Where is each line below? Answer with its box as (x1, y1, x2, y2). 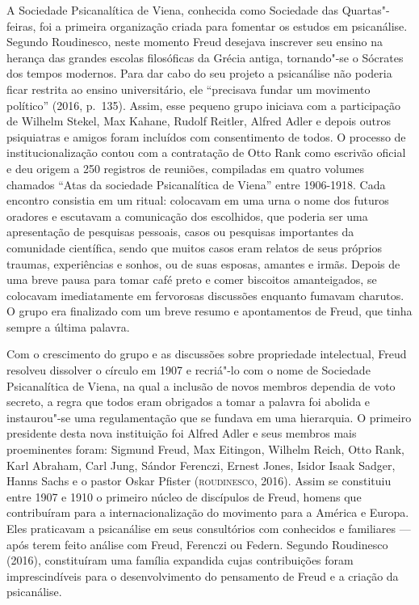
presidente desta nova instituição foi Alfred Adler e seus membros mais (6, 425, 357, 442)
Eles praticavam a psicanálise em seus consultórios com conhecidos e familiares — (6, 520, 411, 536)
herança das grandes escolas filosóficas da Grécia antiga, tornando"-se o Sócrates (6, 49, 404, 66)
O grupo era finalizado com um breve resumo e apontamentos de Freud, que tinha (6, 302, 413, 319)
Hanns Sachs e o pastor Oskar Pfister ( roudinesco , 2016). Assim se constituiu (6, 472, 392, 489)
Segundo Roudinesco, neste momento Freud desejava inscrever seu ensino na (6, 33, 383, 50)
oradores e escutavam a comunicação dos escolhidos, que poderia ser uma (6, 207, 368, 224)
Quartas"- (341, 2, 390, 18)
